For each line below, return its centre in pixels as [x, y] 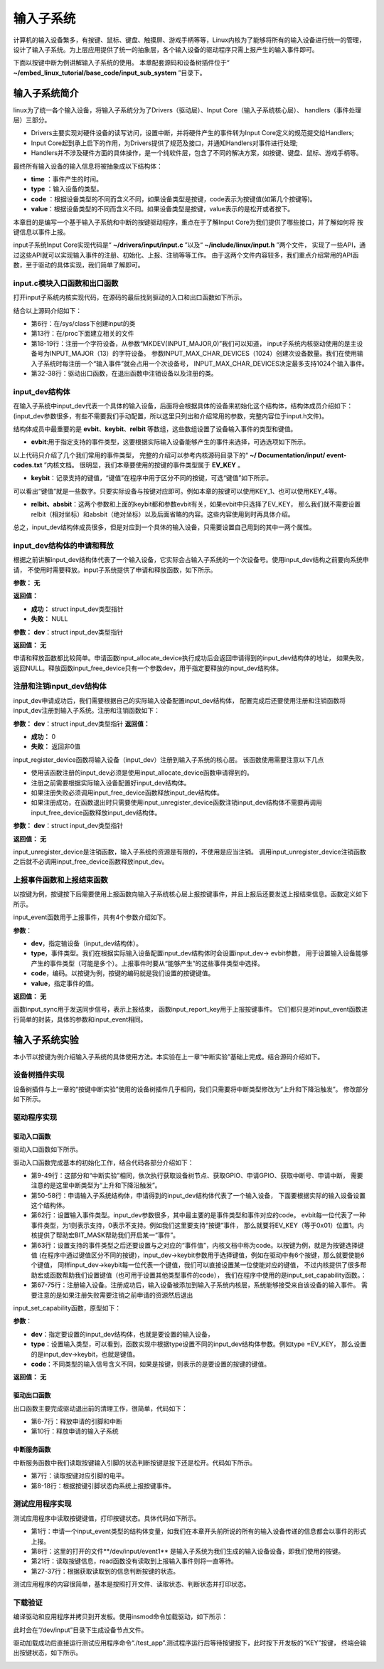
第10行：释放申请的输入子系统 [75, 1431]
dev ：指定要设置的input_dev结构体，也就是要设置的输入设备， [123, 1334]
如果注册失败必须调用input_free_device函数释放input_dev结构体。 [127, 793]
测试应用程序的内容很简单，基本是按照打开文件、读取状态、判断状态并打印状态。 [132, 1584]
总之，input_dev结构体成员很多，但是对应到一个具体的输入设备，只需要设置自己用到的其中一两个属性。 [164, 527]
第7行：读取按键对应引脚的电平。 [79, 1475]
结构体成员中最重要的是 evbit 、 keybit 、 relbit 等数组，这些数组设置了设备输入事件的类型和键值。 [155, 429]
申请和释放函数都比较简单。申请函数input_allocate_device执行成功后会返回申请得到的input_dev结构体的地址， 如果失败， [191, 658]
